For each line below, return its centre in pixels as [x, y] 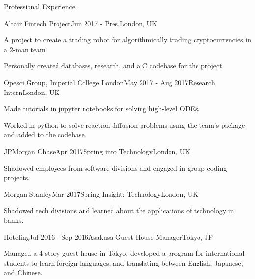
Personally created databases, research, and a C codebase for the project [113, 66]
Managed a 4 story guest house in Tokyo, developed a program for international [124, 253]
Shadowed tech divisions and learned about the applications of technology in [119, 210]
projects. [17, 177]
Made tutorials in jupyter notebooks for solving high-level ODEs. [102, 108]
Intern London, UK [32, 92]
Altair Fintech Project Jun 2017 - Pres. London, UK [81, 23]
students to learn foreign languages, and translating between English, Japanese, [124, 263]
